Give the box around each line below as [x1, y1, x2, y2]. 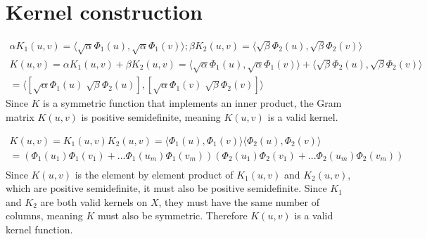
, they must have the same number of [158, 194, 319, 209]
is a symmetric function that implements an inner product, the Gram [43, 96, 342, 110]
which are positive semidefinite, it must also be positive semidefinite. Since [6, 181, 327, 195]
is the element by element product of [75, 167, 234, 181]
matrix [6, 109, 34, 124]
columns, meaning [6, 208, 83, 223]
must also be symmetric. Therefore [97, 208, 248, 223]
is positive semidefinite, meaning [81, 109, 221, 124]
